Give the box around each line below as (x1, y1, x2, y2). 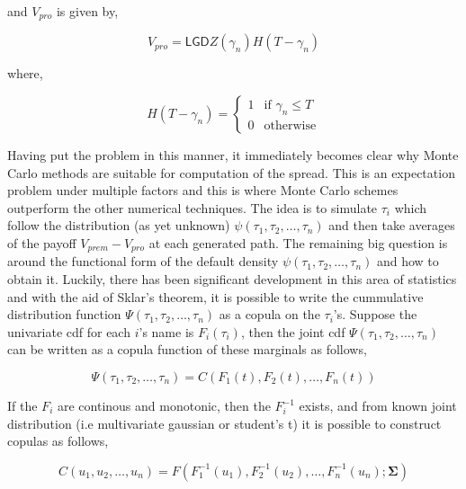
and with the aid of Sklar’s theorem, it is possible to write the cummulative (7, 287, 424, 306)
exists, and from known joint (299, 396, 457, 415)
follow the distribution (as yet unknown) (7, 216, 230, 235)
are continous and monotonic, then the (57, 396, 271, 415)
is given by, (56, 2, 119, 20)
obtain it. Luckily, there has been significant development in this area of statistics (7, 270, 457, 289)
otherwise (264, 119, 317, 132)
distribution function (7, 305, 121, 324)
